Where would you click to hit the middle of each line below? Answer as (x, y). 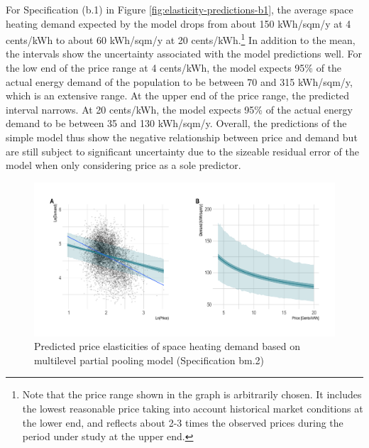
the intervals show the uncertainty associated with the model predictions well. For (184, 54)
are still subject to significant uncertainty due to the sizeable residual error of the (183, 151)
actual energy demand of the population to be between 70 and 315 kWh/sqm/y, (179, 81)
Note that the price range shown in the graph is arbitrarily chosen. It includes (192, 394)
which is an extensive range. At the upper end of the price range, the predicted (178, 95)
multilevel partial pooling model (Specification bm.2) (149, 360)
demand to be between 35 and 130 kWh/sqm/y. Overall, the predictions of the (176, 123)
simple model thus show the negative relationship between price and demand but (182, 137)
